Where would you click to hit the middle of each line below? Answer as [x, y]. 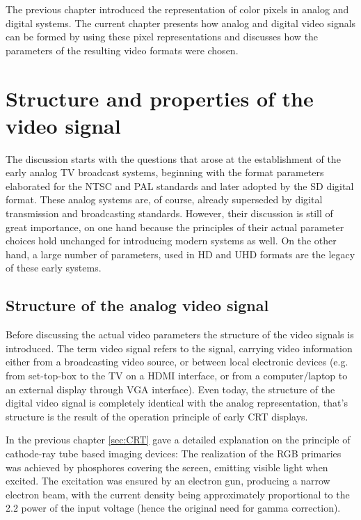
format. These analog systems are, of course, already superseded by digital [164, 199]
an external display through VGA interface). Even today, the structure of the [170, 389]
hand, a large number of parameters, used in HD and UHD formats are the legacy [180, 254]
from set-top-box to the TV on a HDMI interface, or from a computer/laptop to [177, 376]
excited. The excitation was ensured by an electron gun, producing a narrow [168, 481]
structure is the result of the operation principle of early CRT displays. [157, 416]
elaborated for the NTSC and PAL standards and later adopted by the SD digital [180, 186]
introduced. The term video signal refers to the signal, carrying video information [179, 348]
